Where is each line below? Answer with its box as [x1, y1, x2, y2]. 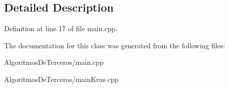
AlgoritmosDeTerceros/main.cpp [4, 57, 104, 67]
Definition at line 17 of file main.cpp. [4, 23, 118, 34]
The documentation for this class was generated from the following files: [4, 40, 225, 50]
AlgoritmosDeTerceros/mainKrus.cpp [4, 73, 119, 84]
